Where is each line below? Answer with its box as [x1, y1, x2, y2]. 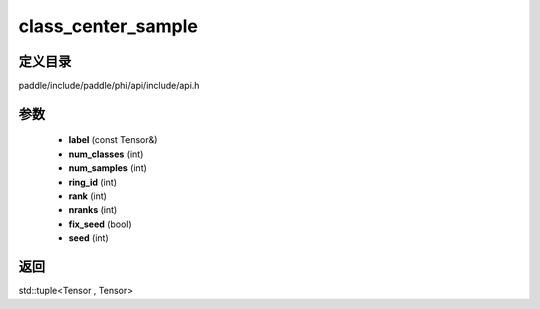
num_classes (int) [68, 148, 144, 160]
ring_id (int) [68, 176, 118, 188]
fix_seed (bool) [68, 218, 132, 230]
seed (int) [68, 232, 109, 244]
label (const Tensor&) [68, 134, 158, 146]
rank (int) [68, 190, 107, 202]
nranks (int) [68, 204, 118, 216]
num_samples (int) [68, 162, 147, 174]
